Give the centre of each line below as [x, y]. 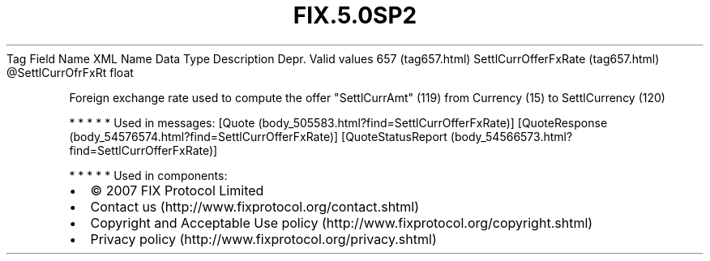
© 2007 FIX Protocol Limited [177, 190]
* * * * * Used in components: [148, 175]
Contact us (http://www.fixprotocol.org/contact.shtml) [255, 206]
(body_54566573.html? [511, 136]
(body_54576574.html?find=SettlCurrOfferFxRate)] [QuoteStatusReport [258, 136]
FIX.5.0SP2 [355, 15]
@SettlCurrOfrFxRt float [70, 72]
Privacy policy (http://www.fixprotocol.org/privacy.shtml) [263, 239]
